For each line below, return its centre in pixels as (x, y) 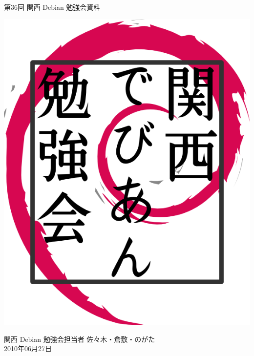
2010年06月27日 (28, 348)
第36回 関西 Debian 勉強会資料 (52, 7)
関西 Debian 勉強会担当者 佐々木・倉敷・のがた (80, 339)
